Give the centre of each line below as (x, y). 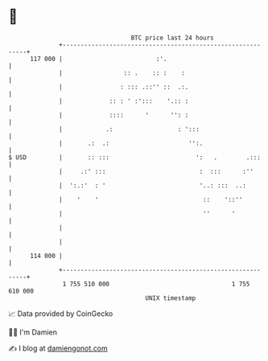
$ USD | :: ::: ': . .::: (135, 157)
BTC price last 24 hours (173, 38)
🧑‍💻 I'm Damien (33, 332)
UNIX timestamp (171, 298)
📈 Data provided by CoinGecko (61, 314)
